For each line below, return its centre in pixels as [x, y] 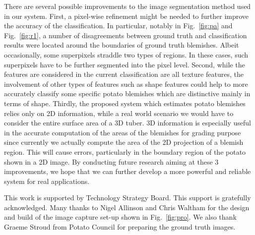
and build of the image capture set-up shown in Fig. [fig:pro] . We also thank [120, 217]
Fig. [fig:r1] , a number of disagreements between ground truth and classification [126, 35]
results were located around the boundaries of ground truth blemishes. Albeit [122, 45]
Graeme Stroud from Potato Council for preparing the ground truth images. [120, 227]
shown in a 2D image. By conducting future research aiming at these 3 [111, 161]
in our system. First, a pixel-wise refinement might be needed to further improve [127, 16]
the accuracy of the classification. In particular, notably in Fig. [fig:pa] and [118, 26]
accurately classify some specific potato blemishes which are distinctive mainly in [127, 93]
